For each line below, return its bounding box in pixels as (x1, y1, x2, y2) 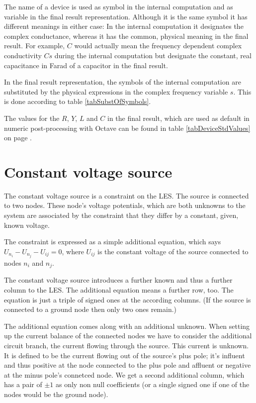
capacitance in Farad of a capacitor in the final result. (4, 60, 168, 70)
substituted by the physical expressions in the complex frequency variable (4, 86, 228, 97)
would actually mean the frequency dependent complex (74, 40, 242, 51)
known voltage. (4, 219, 50, 230)
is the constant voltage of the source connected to (97, 246, 249, 256)
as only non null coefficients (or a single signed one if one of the (55, 379, 250, 390)
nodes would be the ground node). (4, 389, 108, 399)
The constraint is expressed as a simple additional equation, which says (4, 236, 221, 247)
